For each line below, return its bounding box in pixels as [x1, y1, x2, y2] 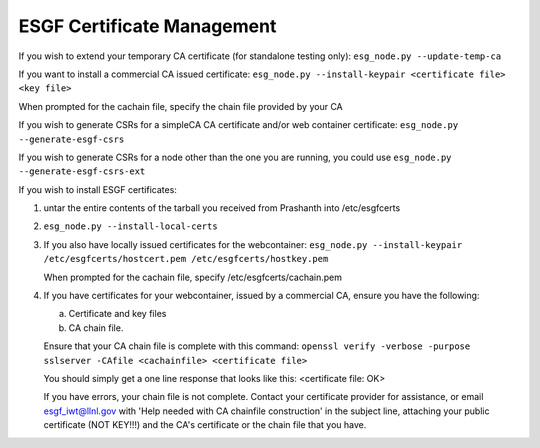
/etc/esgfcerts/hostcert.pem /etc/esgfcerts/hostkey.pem [43, 253, 329, 265]
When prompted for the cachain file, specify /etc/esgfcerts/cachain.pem [43, 271, 343, 283]
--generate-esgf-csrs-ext [18, 166, 146, 177]
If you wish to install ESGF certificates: [18, 183, 177, 195]
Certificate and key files [68, 308, 167, 320]
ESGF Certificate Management [18, 15, 277, 37]
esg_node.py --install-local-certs [43, 221, 219, 232]
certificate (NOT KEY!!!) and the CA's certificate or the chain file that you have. [43, 419, 367, 431]
